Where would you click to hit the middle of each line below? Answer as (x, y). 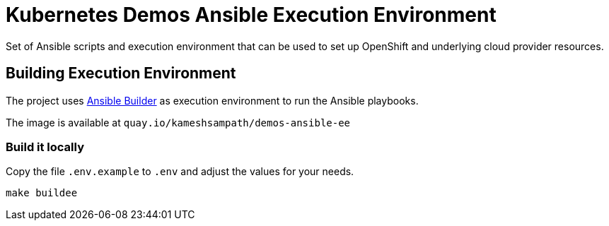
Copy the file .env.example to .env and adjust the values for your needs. (180, 172)
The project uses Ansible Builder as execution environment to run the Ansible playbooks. (212, 100)
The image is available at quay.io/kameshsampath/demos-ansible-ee (178, 122)
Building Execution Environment (121, 73)
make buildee (42, 193)
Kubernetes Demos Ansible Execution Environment (251, 15)
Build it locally (45, 147)
